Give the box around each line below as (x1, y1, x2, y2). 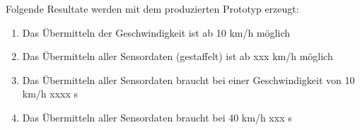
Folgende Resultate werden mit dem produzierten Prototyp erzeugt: (6, 1, 299, 16)
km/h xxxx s (22, 86, 79, 101)
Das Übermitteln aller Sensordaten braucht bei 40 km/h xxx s (22, 110, 292, 124)
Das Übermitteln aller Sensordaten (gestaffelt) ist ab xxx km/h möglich (22, 49, 333, 64)
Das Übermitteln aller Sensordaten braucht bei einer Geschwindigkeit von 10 (22, 72, 355, 87)
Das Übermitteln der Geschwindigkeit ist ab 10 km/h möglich (22, 25, 290, 40)
